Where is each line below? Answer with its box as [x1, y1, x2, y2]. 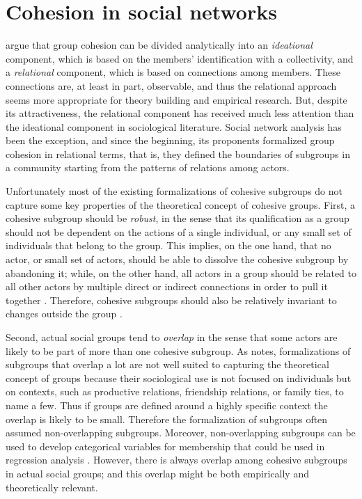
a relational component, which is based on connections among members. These [6, 65, 340, 79]
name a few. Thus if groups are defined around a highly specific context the [6, 397, 328, 412]
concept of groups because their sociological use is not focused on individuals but [6, 370, 352, 385]
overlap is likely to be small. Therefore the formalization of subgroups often [6, 411, 328, 426]
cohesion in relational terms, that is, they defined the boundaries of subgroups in [6, 146, 350, 161]
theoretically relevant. [6, 480, 98, 494]
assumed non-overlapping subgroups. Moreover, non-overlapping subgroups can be [6, 425, 356, 440]
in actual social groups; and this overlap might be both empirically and [6, 466, 309, 480]
